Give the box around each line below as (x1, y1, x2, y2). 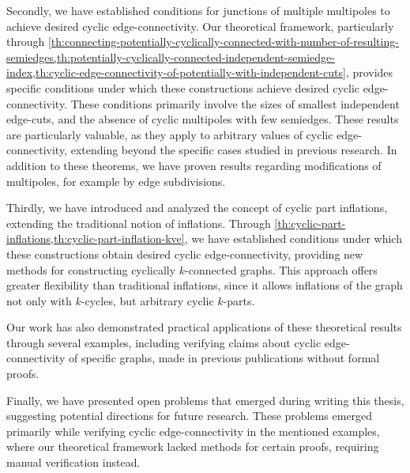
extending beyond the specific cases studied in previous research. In (70, 142, 397, 158)
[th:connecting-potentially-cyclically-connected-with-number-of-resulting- (47, 33, 399, 50)
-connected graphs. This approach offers (185, 261, 378, 278)
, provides (345, 64, 393, 81)
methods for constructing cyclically (6, 261, 176, 278)
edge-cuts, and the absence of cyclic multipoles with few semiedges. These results (6, 111, 399, 127)
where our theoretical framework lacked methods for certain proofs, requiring (6, 438, 379, 455)
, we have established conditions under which (184, 230, 402, 247)
